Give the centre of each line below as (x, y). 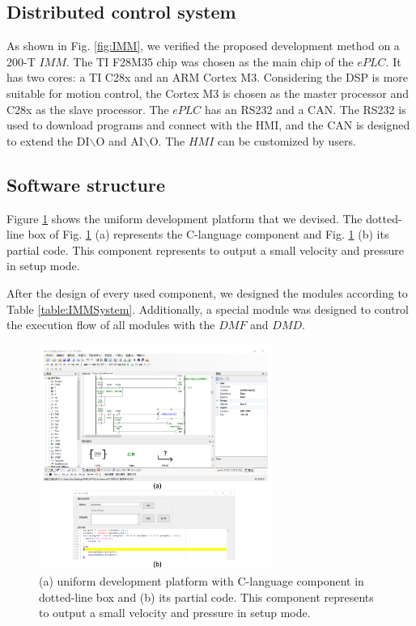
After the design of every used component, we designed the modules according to (207, 292)
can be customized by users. (287, 140)
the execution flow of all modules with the (111, 325)
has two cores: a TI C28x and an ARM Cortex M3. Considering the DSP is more (208, 77)
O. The (167, 140)
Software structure (86, 184)
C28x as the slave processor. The (88, 109)
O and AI (119, 140)
